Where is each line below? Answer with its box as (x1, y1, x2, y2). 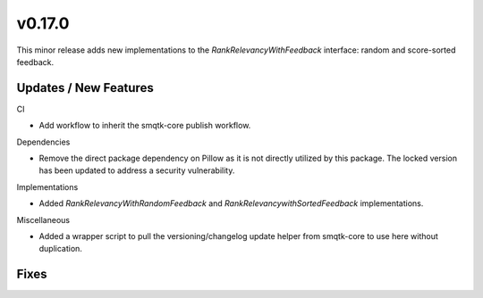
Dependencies (16, 137, 71, 147)
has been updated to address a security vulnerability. (38, 165, 235, 176)
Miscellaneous (16, 214, 71, 225)
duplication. (38, 244, 82, 254)
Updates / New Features (16, 80, 154, 95)
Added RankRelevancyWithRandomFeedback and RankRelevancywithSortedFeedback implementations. (38, 198, 424, 209)
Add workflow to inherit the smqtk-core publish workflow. (38, 120, 251, 131)
